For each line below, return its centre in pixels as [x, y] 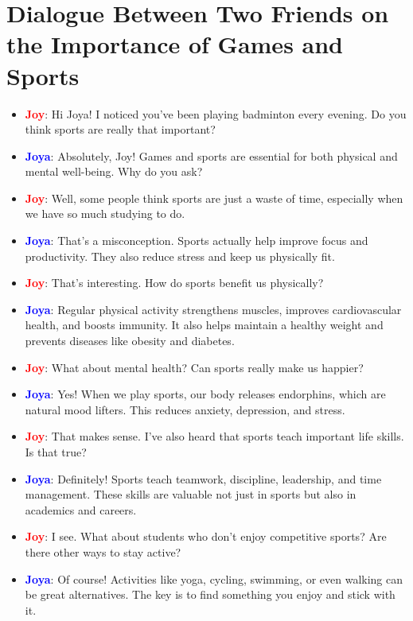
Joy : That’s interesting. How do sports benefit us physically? [174, 283]
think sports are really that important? [120, 129]
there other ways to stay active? [103, 551]
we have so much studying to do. [105, 213]
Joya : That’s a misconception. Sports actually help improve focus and [197, 241]
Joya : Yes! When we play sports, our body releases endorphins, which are [205, 394]
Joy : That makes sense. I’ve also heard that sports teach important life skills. [214, 436]
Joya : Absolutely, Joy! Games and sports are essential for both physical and [211, 155]
